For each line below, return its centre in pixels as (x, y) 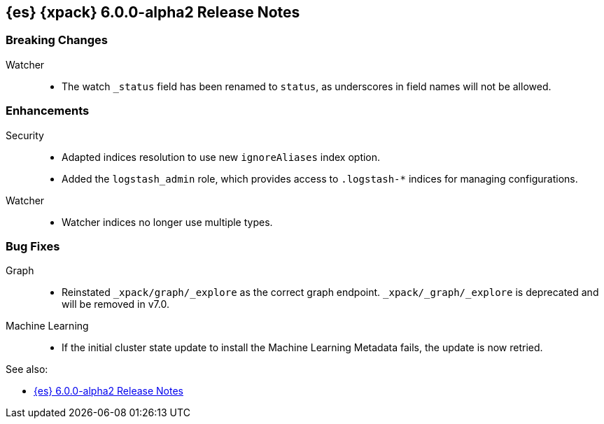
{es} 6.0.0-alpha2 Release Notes (108, 391)
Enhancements (48, 111)
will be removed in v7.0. (115, 304)
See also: (27, 369)
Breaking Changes (57, 40)
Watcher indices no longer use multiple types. (167, 222)
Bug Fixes (33, 246)
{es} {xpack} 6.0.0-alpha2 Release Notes (153, 12)
